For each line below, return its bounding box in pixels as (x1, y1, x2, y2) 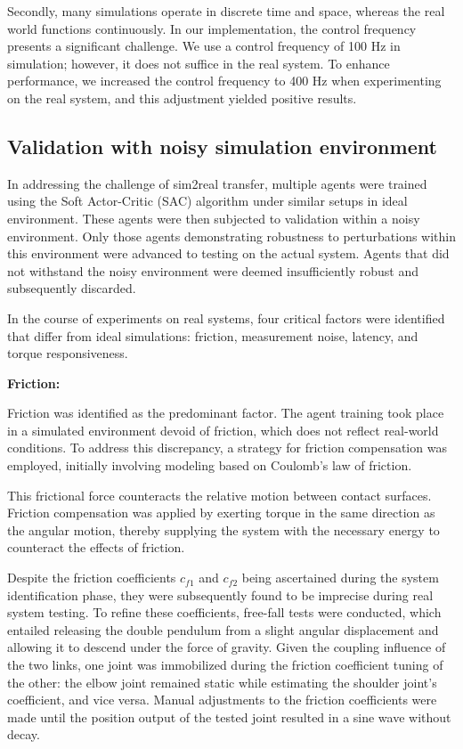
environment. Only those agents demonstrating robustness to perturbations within (7, 226, 456, 245)
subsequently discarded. (7, 279, 136, 297)
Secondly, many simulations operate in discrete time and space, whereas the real (7, 2, 445, 20)
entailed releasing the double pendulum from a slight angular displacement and (7, 620, 439, 639)
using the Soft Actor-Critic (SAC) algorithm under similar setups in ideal (7, 191, 408, 210)
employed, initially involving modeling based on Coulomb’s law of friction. (7, 456, 412, 475)
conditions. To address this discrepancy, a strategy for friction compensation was (7, 438, 447, 457)
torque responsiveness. (7, 344, 128, 362)
